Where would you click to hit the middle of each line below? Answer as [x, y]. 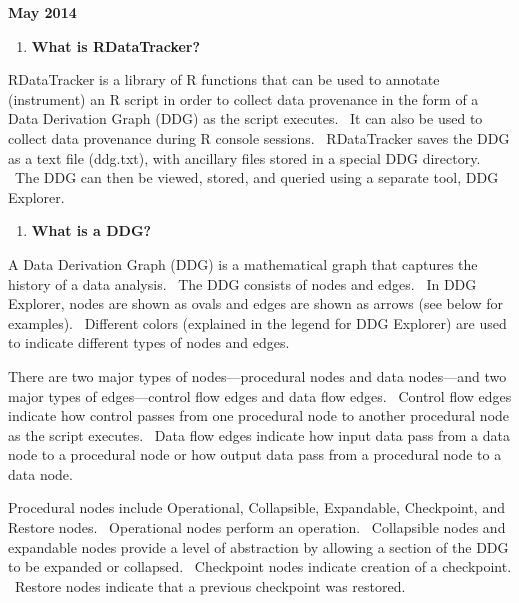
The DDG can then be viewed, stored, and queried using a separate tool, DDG [256, 177]
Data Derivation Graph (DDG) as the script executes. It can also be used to [245, 118]
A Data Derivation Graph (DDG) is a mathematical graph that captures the [243, 263]
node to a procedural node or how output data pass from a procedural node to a [255, 454]
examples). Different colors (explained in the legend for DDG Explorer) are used [257, 322]
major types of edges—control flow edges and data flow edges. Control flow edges [260, 395]
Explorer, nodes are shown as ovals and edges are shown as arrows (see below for [255, 303]
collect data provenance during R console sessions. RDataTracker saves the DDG [259, 137]
